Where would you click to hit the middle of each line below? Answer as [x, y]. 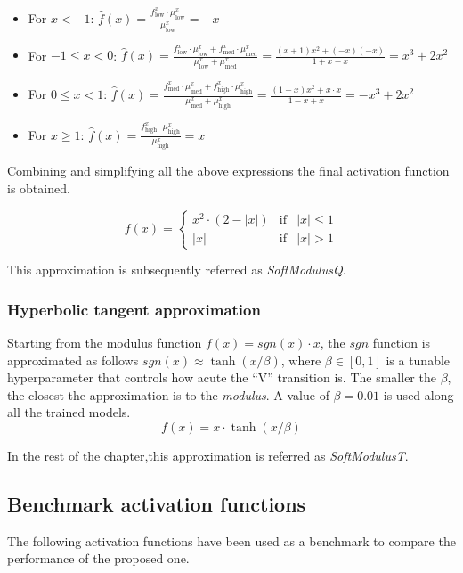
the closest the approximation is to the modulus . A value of [168, 394]
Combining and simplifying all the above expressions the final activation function [228, 171]
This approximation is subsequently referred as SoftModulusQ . [177, 270]
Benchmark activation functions [157, 504]
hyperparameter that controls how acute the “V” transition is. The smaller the [222, 377]
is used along [418, 394]
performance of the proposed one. [98, 558]
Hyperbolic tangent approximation [134, 309]
